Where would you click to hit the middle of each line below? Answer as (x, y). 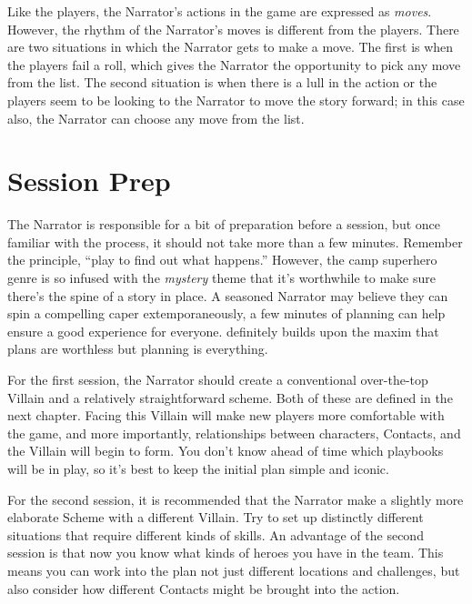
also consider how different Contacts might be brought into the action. (204, 588)
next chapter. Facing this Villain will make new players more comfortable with (226, 415)
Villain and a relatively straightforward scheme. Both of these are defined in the (230, 397)
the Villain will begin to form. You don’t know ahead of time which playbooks (226, 451)
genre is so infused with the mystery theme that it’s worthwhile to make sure (221, 278)
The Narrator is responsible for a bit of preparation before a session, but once (224, 224)
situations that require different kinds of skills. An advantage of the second (216, 534)
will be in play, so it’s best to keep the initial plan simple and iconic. (198, 468)
